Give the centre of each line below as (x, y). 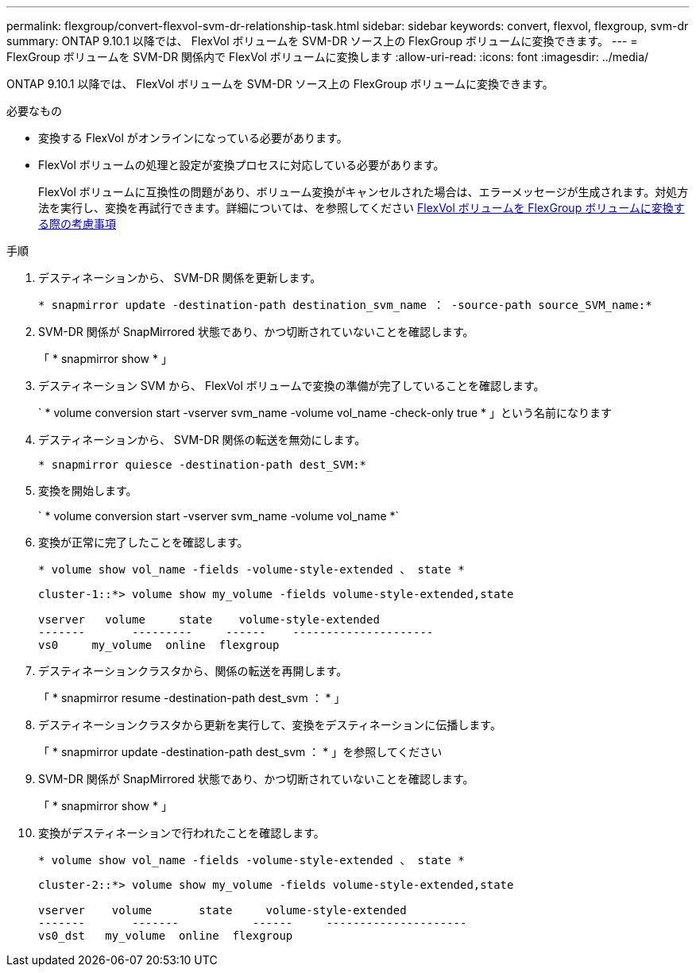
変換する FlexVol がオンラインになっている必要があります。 (193, 138)
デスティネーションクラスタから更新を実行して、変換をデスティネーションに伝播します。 (270, 725)
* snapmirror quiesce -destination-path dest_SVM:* (203, 465)
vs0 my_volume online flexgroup (159, 645)
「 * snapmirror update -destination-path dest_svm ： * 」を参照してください (240, 752)
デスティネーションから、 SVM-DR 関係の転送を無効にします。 (202, 440)
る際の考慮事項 (77, 224)
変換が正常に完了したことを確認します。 (143, 542)
